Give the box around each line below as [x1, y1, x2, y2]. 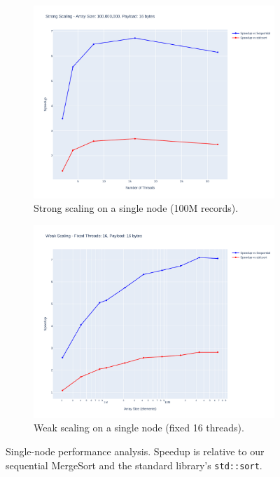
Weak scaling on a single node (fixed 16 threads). [34, 420, 244, 435]
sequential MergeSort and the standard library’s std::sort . [6, 457, 262, 472]
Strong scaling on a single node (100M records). [34, 201, 239, 215]
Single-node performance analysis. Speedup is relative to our [6, 443, 265, 458]
